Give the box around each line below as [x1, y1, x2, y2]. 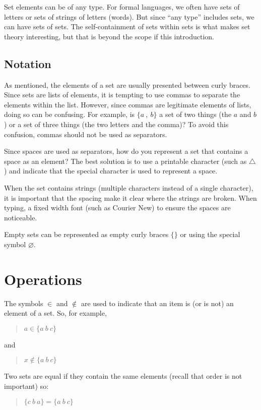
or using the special [180, 229, 240, 240]
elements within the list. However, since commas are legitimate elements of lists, [4, 99, 251, 109]
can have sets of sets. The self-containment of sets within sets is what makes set [4, 21, 250, 32]
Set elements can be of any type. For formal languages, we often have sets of [4, 2, 240, 12]
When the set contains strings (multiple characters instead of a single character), [4, 182, 253, 193]
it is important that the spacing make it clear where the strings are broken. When [4, 192, 257, 203]
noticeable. [4, 212, 37, 222]
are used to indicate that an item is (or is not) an [81, 298, 234, 308]
